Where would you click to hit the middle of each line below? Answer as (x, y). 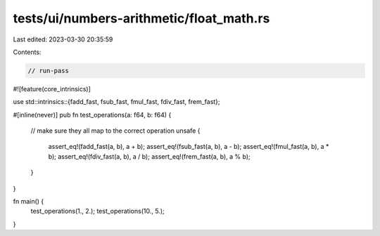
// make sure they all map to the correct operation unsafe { (115, 131)
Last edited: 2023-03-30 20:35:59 (63, 39)
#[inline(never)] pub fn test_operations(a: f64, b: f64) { (92, 114)
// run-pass (49, 71)
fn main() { (28, 202)
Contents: (27, 52)
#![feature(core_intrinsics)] (52, 88)
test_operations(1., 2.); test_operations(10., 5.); (97, 211)
